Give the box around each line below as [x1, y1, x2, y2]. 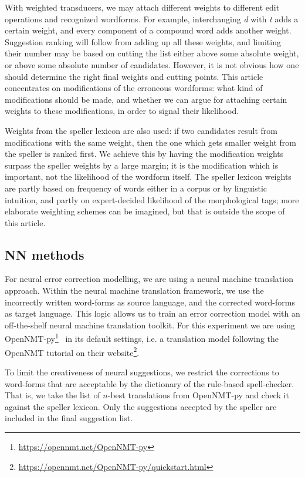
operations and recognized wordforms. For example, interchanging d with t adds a [5, 12, 299, 25]
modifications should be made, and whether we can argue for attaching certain [5, 93, 287, 105]
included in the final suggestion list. [5, 412, 133, 424]
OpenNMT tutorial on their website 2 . [5, 344, 140, 358]
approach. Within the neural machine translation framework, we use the [5, 284, 264, 297]
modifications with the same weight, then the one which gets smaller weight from [5, 136, 296, 148]
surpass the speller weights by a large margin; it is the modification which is [5, 159, 279, 171]
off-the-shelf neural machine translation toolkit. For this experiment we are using [5, 318, 295, 331]
